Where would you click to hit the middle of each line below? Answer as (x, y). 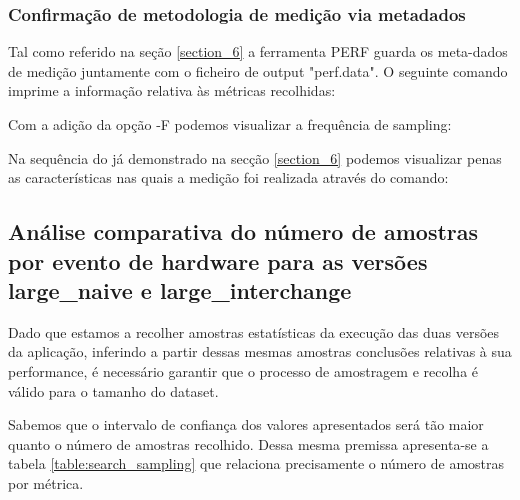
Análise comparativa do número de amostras (243, 231)
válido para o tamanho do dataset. (113, 390)
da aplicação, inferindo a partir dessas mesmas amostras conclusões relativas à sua (260, 351)
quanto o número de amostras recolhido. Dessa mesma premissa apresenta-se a (248, 443)
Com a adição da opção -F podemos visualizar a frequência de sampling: (230, 124)
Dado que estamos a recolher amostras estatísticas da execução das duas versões (254, 331)
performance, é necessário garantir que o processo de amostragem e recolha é (243, 370)
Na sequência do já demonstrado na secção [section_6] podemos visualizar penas (255, 157)
